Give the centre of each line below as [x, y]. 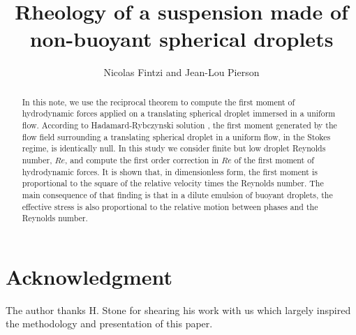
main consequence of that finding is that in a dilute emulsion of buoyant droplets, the [177, 194]
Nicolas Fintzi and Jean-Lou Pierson [181, 72]
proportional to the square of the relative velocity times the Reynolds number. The [173, 183]
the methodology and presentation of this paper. [109, 323]
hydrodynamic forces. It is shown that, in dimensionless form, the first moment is [170, 171]
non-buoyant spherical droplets [181, 39]
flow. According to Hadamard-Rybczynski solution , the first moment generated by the [179, 125]
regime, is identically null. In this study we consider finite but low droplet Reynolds [174, 148]
